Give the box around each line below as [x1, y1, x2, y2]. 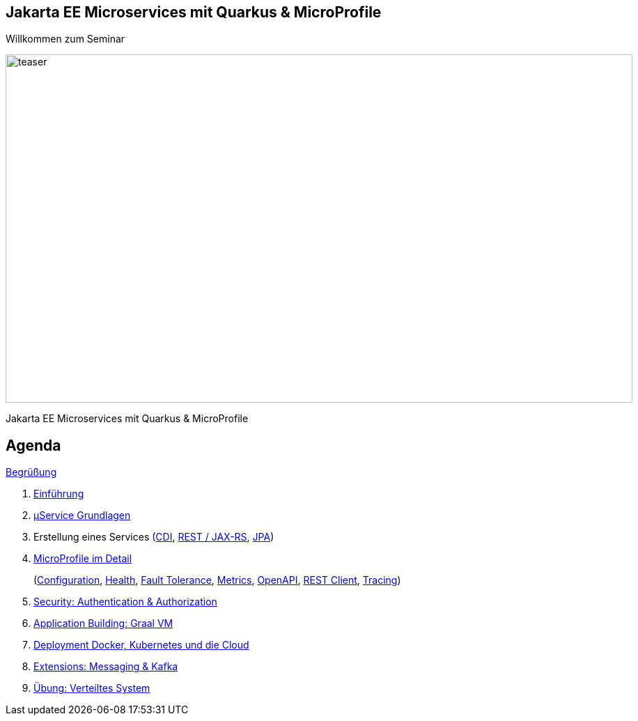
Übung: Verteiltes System [33, 682, 150, 695]
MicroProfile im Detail [33, 552, 132, 565]
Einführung [33, 488, 84, 500]
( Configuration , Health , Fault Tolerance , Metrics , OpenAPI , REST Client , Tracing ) [33, 574, 401, 587]
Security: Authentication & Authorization [33, 596, 217, 608]
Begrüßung [6, 466, 57, 479]
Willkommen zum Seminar [6, 33, 125, 45]
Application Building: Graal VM [33, 617, 173, 630]
